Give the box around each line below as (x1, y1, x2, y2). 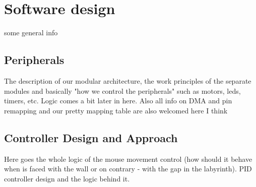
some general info (4, 27, 58, 38)
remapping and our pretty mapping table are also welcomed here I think (4, 105, 228, 115)
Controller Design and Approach (4, 130, 178, 145)
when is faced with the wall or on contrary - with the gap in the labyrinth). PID (4, 163, 252, 174)
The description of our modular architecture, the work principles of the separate (4, 75, 251, 86)
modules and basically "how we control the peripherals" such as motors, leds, (4, 85, 241, 96)
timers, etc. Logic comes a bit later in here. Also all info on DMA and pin (4, 95, 232, 106)
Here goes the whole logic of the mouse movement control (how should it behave (4, 153, 252, 164)
